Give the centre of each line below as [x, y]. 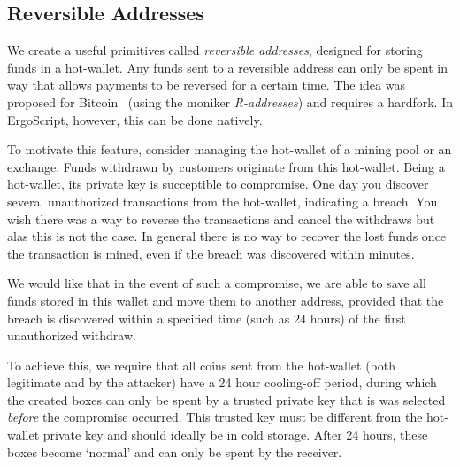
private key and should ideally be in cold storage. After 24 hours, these [235, 435]
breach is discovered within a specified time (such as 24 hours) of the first [207, 318]
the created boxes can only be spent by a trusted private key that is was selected [226, 399]
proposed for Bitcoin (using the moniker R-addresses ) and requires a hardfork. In [230, 101]
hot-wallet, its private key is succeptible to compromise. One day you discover [218, 184]
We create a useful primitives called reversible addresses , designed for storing [215, 50]
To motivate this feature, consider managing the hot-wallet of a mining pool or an [230, 149]
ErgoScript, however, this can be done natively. [135, 119]
